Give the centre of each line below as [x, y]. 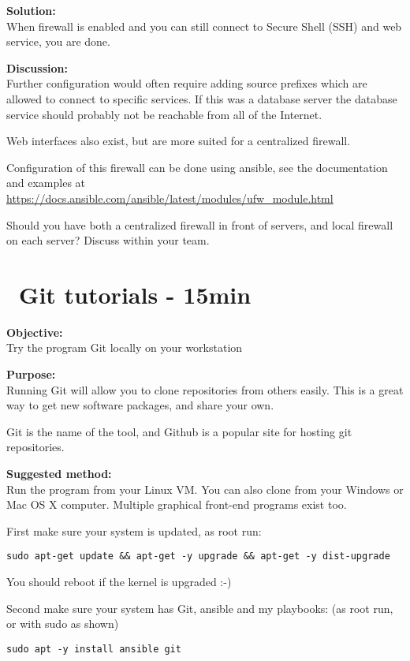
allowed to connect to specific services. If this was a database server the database [202, 98]
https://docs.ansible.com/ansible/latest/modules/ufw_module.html [170, 198]
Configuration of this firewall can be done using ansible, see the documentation [197, 167]
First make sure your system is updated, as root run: [134, 530]
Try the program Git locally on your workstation [125, 347]
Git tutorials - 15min [135, 294]
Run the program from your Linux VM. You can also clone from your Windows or [205, 489]
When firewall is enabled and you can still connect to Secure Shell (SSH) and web [204, 26]
